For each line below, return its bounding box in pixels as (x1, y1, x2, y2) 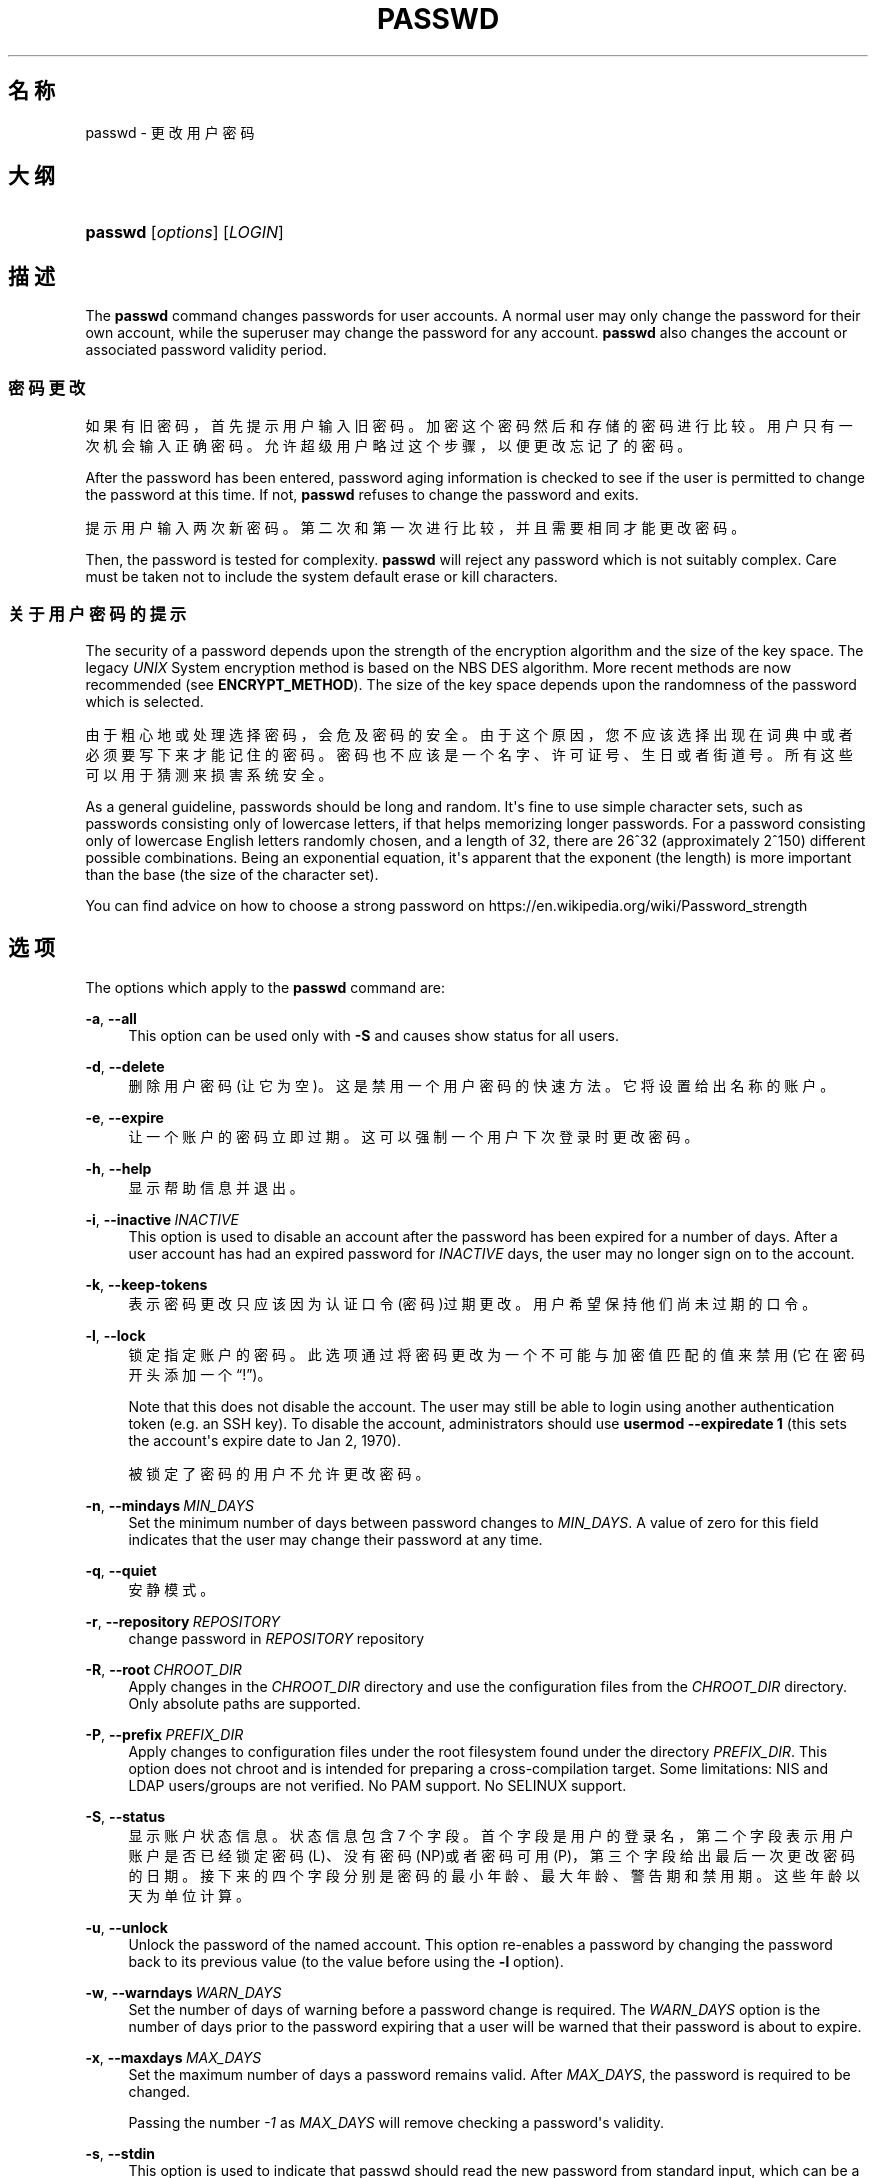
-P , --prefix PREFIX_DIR (85, 1725, 244, 1743)
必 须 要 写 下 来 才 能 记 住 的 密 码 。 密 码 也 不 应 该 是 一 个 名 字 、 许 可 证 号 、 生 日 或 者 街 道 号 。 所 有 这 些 (85, 745, 853, 763)
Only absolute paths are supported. (128, 1694, 361, 1712)
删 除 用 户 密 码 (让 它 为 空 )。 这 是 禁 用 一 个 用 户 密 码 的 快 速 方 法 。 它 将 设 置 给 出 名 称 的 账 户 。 (128, 1076, 835, 1094)
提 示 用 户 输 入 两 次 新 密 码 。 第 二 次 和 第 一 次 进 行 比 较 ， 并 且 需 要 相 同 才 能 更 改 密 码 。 (85, 519, 746, 537)
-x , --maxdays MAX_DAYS (85, 2048, 262, 2066)
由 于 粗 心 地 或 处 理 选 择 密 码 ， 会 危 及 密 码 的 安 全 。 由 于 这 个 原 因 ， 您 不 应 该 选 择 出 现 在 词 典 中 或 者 (85, 725, 853, 743)
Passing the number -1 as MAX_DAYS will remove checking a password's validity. (128, 2113, 665, 2131)
